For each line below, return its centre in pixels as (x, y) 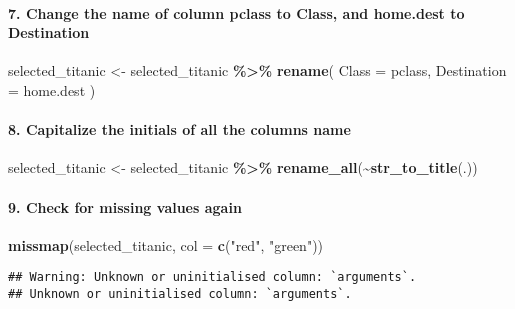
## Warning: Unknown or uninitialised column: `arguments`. (212, 277)
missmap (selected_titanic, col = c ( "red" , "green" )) (166, 244)
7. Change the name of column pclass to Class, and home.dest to (236, 12)
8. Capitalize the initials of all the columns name (179, 129)
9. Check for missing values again (125, 206)
